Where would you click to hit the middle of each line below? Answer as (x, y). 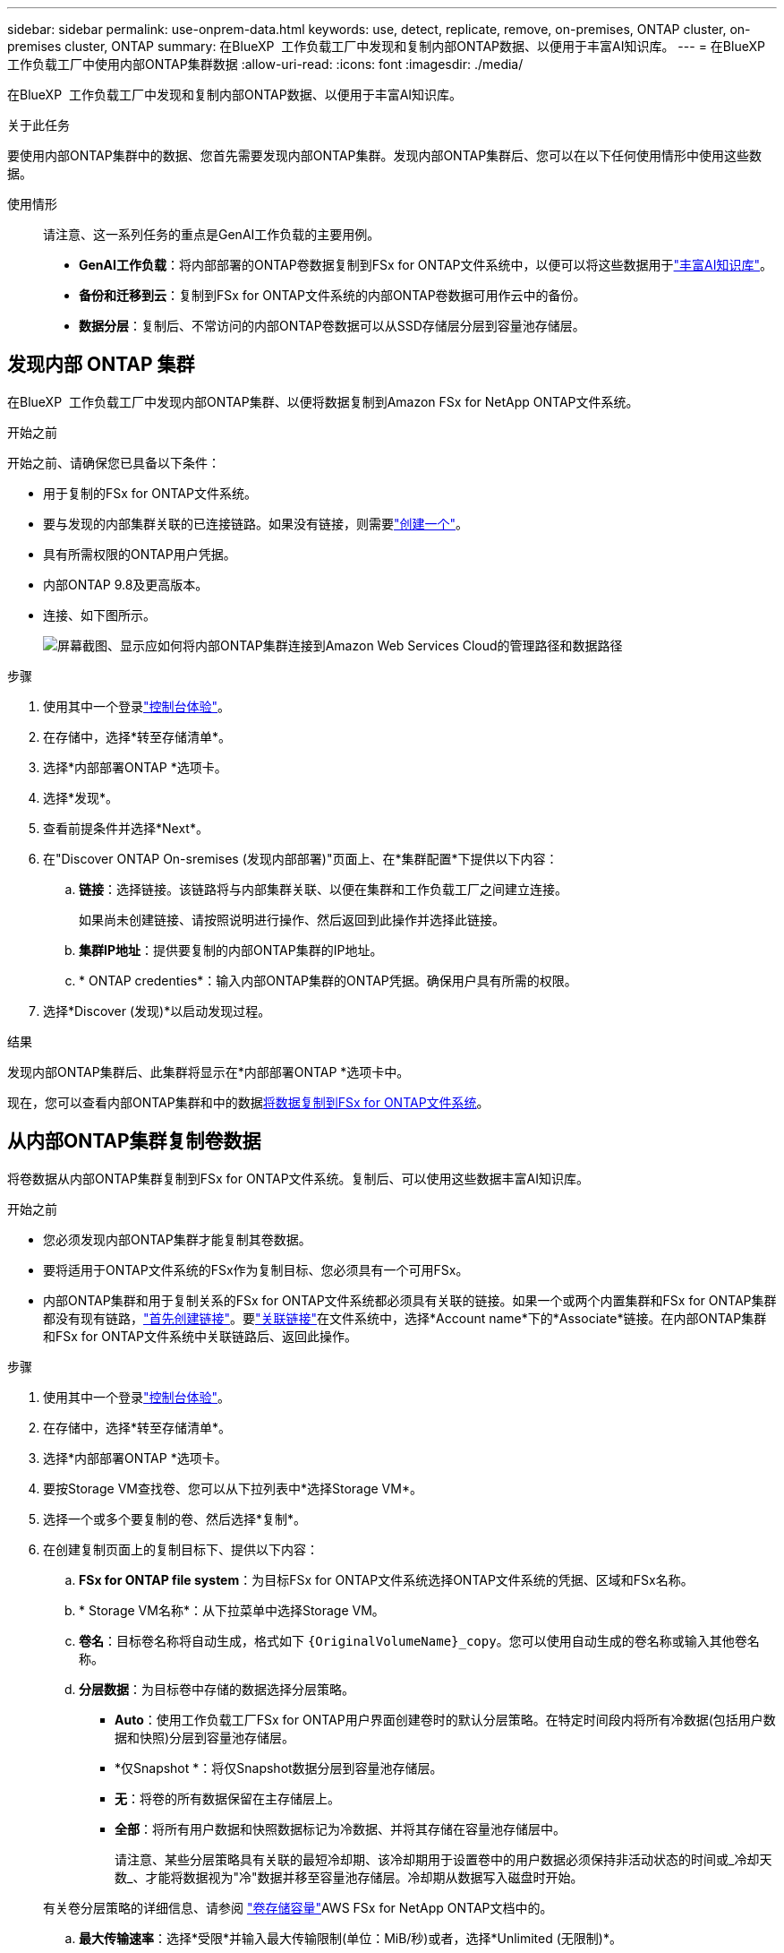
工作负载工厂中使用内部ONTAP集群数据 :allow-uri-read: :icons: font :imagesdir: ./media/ (265, 64)
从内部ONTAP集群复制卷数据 (134, 1141)
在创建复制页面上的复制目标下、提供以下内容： (181, 1549)
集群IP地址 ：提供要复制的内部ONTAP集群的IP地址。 (231, 950)
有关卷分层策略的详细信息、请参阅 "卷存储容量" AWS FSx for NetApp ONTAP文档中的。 (298, 1907)
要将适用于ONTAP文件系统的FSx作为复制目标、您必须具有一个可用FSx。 (256, 1269)
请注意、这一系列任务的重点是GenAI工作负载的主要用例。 (212, 234)
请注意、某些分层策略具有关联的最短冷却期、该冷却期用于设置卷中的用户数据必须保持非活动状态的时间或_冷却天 (443, 1859)
